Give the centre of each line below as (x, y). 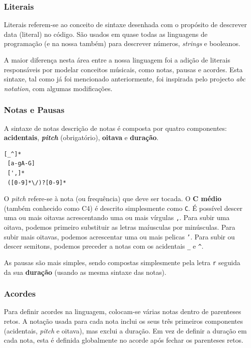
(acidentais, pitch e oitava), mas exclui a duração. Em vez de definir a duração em (125, 330)
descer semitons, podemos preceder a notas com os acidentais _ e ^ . (104, 246)
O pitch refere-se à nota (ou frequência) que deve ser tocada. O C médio (113, 198)
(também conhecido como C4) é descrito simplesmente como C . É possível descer (123, 208)
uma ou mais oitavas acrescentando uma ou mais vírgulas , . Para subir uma (117, 217)
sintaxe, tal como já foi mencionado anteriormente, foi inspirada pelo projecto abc (125, 79)
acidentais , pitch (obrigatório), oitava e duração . (81, 137)
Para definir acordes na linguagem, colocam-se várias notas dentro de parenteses (123, 311)
